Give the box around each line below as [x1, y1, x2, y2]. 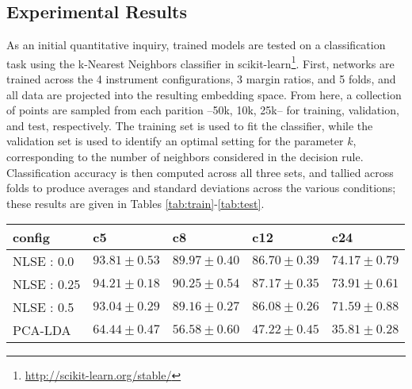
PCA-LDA [13, 321, 71, 340]
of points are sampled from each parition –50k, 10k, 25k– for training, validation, [6, 102, 399, 118]
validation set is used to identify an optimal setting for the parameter [6, 133, 344, 149]
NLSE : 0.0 [13, 252, 74, 271]
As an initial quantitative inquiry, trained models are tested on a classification [6, 37, 386, 53]
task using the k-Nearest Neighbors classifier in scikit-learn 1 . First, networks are [6, 52, 395, 71]
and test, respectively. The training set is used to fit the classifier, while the [6, 117, 373, 133]
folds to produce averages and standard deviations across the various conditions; [6, 179, 396, 196]
